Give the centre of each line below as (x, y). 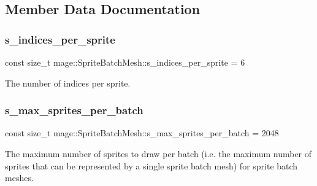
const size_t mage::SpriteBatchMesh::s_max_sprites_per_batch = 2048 (142, 133)
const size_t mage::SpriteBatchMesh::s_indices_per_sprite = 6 (125, 62)
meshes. (19, 178)
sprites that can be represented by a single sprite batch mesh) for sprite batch (151, 165)
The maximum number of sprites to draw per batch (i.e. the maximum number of (158, 153)
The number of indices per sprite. (68, 83)
